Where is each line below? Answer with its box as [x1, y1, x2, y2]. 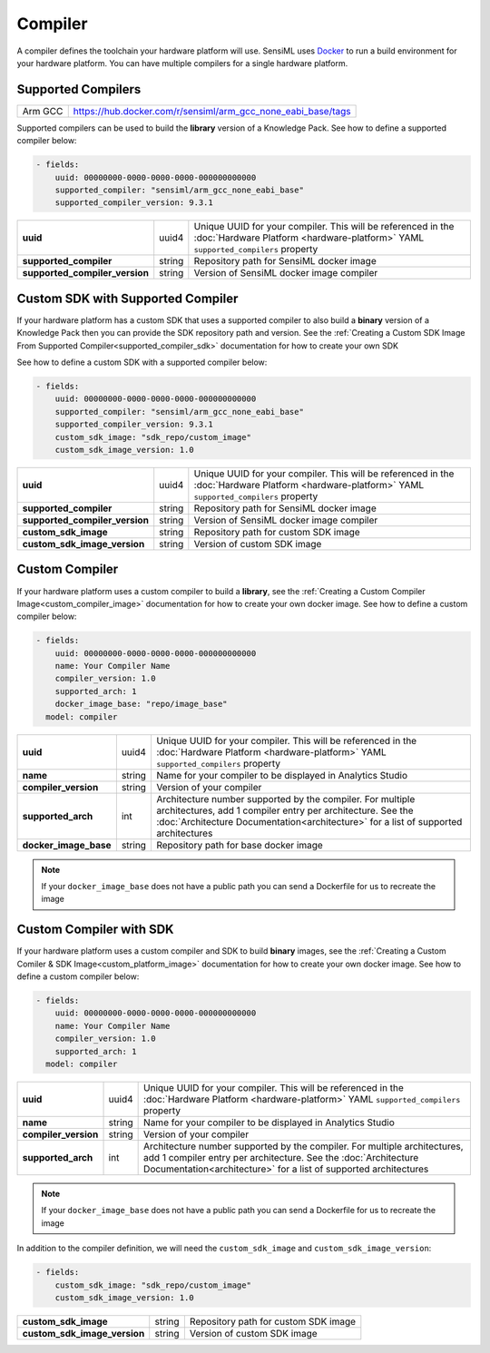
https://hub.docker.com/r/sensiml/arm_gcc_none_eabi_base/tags [73, 104, 351, 117]
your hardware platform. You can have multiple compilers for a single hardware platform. [16, 57, 348, 68]
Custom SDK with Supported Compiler [16, 290, 239, 306]
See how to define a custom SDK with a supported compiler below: [16, 357, 268, 368]
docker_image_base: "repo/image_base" [54, 699, 228, 710]
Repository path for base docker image [155, 838, 324, 851]
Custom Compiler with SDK [16, 922, 174, 937]
